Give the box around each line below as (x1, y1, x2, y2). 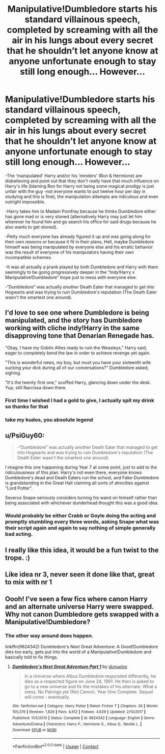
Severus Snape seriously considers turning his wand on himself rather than (5, 495, 157, 501)
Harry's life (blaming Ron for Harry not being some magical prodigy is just (5, 183, 154, 189)
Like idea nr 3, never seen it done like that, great (5, 570, 155, 579)
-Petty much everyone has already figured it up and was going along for (5, 233, 151, 239)
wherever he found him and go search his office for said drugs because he (5, 219, 156, 225)
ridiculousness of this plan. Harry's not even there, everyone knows (5, 469, 142, 475)
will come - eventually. (24, 694, 70, 700)
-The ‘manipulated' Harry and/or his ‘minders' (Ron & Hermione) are (5, 173, 142, 178)
